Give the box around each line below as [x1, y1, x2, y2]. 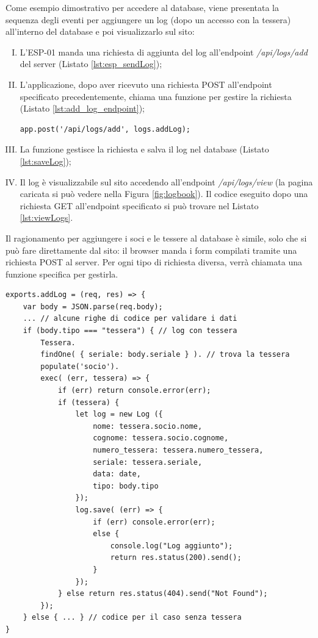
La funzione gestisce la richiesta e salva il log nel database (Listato [20, 143, 269, 156]
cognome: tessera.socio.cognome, [93, 434, 229, 443]
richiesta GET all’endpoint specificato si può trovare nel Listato [20, 199, 259, 212]
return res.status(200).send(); [110, 553, 242, 562]
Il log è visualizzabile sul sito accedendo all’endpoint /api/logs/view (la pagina [20, 175, 313, 188]
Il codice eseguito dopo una [206, 187, 308, 200]
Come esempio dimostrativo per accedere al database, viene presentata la [5, 1, 280, 13]
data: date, [93, 470, 141, 479]
